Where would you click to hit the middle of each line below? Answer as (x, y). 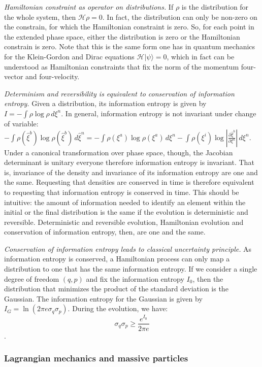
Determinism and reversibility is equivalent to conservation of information (119, 93)
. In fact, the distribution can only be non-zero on (180, 16)
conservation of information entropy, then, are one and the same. (105, 232)
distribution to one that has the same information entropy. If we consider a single (131, 269)
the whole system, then (40, 16)
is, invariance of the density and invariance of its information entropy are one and (131, 172)
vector (14, 76)
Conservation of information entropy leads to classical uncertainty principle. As (128, 248)
